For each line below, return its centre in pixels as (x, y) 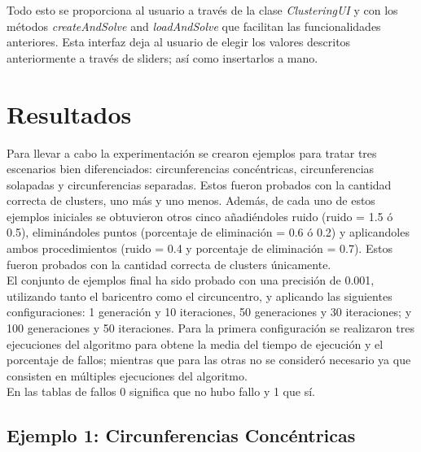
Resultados (69, 113)
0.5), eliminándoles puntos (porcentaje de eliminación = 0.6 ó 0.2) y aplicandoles (208, 232)
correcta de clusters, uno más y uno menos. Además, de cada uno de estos (191, 200)
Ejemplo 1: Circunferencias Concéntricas (181, 435)
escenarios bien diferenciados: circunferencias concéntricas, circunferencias (191, 169)
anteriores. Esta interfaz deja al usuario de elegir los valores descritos (179, 42)
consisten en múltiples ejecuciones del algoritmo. (127, 375)
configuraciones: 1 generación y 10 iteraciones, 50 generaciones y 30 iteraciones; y (209, 312)
